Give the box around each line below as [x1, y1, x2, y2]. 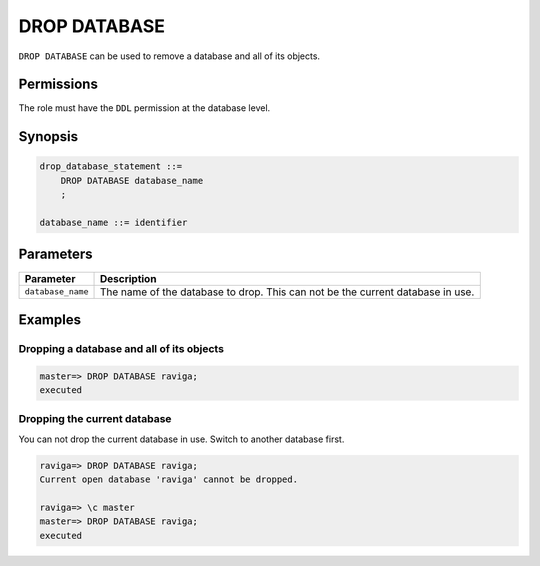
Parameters [18, 246, 93, 263]
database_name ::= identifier [39, 217, 188, 229]
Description [99, 271, 157, 285]
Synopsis [18, 128, 79, 145]
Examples [18, 311, 82, 328]
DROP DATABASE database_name [60, 175, 204, 186]
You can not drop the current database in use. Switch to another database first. [18, 433, 345, 445]
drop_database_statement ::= [39, 161, 183, 172]
